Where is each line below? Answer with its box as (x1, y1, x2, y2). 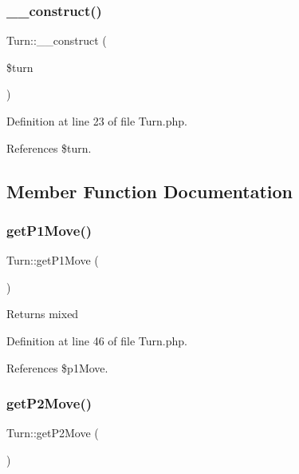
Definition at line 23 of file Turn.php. (6, 113, 188, 129)
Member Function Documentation (6, 178, 293, 203)
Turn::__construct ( (6, 32, 107, 49)
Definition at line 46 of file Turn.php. (6, 332, 188, 349)
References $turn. (6, 139, 92, 156)
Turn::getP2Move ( (6, 424, 99, 441)
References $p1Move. (6, 359, 108, 376)
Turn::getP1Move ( (6, 252, 99, 269)
